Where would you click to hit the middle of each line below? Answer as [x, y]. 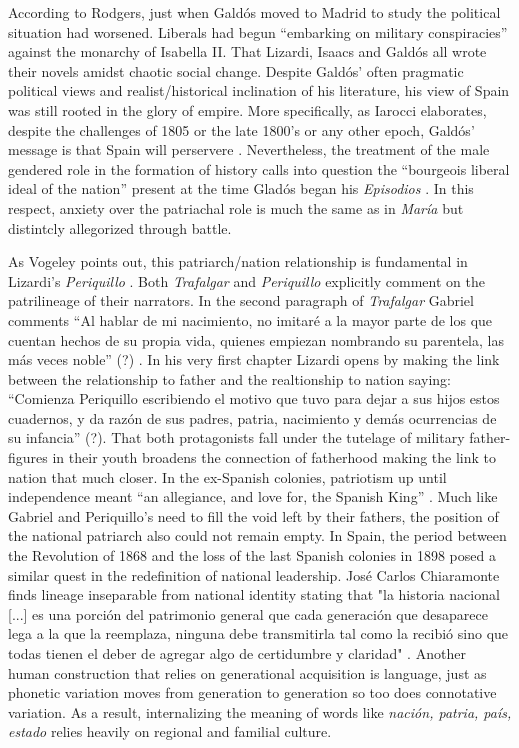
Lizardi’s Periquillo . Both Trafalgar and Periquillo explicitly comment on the [246, 280]
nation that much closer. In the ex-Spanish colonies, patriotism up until [227, 476]
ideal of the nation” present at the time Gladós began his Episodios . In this [241, 188]
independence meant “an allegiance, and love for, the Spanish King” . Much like [253, 496]
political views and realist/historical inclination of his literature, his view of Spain [259, 90]
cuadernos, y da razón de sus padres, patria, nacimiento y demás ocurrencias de [252, 417]
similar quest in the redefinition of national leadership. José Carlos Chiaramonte [254, 574]
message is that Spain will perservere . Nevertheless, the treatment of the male [249, 149]
